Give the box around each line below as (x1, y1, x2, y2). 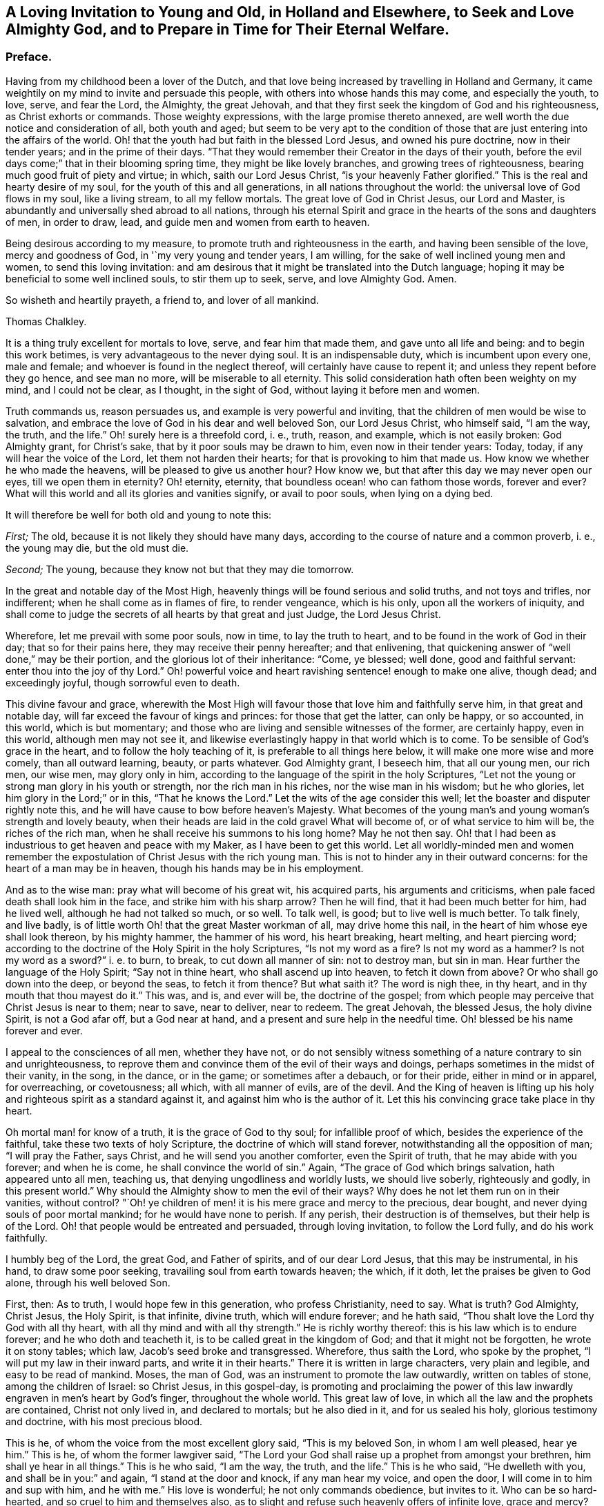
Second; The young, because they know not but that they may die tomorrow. (6, 563, 354, 575)
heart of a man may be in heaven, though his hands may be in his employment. (6, 862, 364, 874)
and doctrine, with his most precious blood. (6, 1415, 203, 1427)
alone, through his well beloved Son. (6, 1276, 171, 1288)
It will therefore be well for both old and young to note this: (6, 508, 272, 521)
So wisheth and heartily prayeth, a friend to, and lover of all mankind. (6, 293, 319, 306)
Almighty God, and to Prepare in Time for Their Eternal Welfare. (6, 21, 449, 38)
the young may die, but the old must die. (6, 541, 189, 554)
